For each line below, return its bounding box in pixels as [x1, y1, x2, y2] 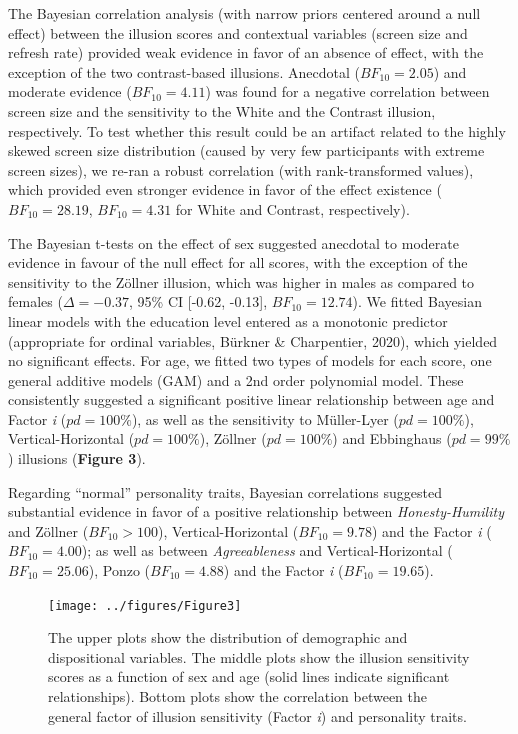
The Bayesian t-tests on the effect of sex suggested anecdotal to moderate [8, 232, 459, 253]
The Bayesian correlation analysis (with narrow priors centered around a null [8, 3, 481, 23]
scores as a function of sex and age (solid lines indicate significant [48, 666, 450, 687]
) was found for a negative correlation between [205, 81, 490, 102]
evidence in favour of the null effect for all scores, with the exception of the [8, 252, 468, 273]
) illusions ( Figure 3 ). [8, 448, 146, 469]
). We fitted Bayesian [352, 291, 482, 312]
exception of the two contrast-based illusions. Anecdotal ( [8, 61, 360, 82]
